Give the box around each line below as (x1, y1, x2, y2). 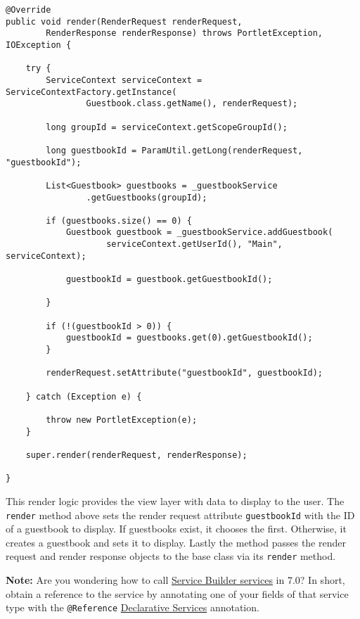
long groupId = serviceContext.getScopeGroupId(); (46, 122, 288, 132)
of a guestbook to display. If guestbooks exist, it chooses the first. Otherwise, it (6, 521, 347, 536)
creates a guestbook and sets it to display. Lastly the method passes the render (6, 535, 346, 549)
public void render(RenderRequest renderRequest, (6, 16, 243, 27)
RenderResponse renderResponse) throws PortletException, (46, 28, 323, 39)
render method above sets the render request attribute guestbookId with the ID (6, 507, 355, 522)
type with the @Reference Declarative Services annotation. (6, 600, 259, 615)
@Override (6, 5, 51, 15)
